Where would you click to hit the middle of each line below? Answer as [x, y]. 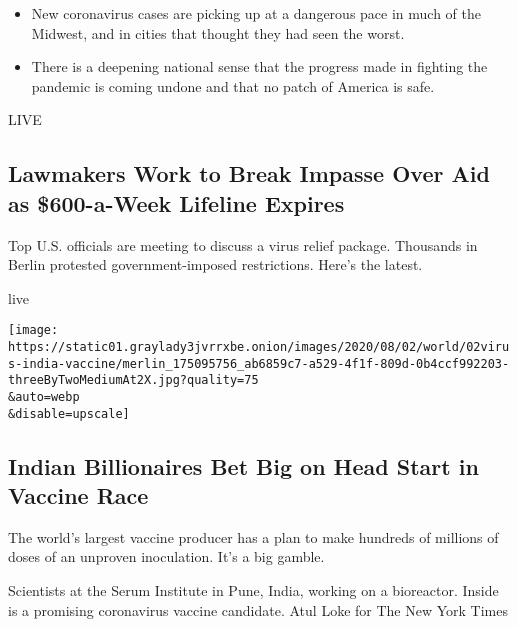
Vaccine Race [78, 495]
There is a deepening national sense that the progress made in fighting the [259, 66]
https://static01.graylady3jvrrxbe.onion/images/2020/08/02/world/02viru [259, 347]
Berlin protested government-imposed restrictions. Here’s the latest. [215, 264]
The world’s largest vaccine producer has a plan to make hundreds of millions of [253, 536]
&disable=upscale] [69, 413]
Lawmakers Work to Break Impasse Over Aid [249, 173]
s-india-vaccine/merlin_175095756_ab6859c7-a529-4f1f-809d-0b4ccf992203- [259, 363]
